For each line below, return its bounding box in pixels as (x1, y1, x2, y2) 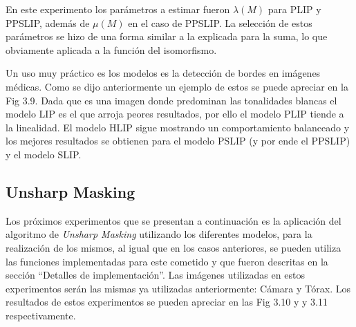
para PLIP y (268, 2, 321, 16)
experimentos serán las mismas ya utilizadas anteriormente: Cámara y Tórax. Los (6, 281, 351, 295)
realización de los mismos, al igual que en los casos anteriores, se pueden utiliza (6, 240, 341, 254)
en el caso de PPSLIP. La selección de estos (128, 15, 312, 30)
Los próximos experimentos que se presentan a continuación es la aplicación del (6, 213, 341, 227)
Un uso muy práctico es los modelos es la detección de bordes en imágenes (6, 66, 321, 80)
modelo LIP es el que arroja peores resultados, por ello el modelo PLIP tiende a (6, 106, 344, 121)
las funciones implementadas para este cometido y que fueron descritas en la (6, 254, 328, 268)
